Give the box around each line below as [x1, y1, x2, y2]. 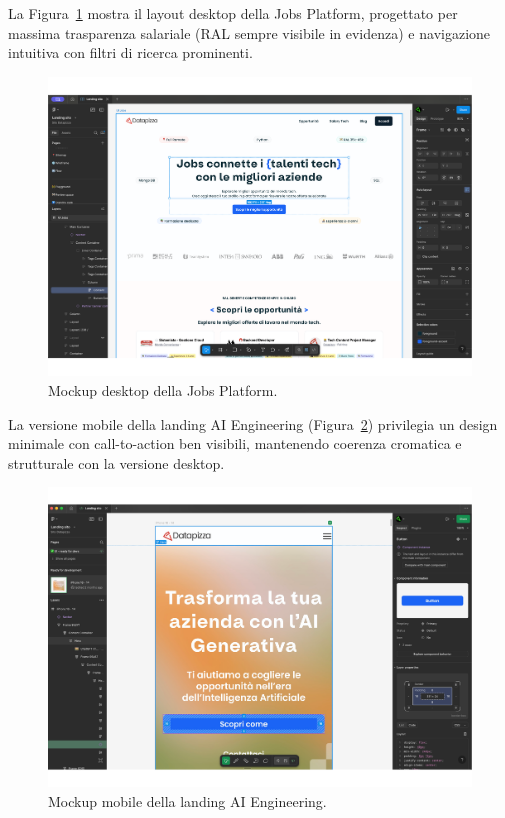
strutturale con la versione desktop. [8, 452, 225, 473]
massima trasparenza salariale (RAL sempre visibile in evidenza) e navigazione [8, 22, 491, 43]
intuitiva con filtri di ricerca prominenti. [8, 42, 253, 63]
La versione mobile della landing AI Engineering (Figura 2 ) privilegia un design [8, 413, 498, 434]
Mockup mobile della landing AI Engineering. [48, 790, 327, 811]
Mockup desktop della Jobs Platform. [48, 380, 278, 401]
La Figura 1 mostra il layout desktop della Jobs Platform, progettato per [8, 3, 458, 23]
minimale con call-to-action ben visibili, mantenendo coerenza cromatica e [8, 433, 462, 454]
